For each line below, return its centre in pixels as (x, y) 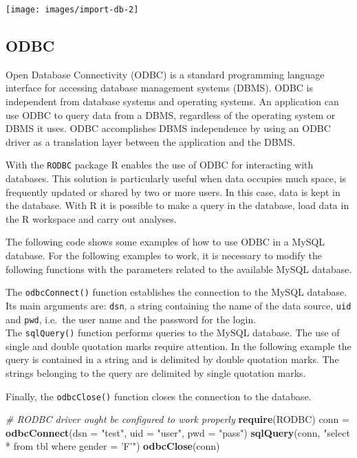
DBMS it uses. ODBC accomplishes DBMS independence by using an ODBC (168, 128)
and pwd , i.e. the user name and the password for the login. (131, 319)
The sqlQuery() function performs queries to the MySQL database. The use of (173, 332)
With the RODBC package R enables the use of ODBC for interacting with (160, 165)
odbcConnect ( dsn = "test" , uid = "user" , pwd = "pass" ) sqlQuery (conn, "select (178, 432)
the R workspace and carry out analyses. (91, 218)
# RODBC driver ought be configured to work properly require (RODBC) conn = (177, 419)
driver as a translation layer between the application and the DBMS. (151, 141)
